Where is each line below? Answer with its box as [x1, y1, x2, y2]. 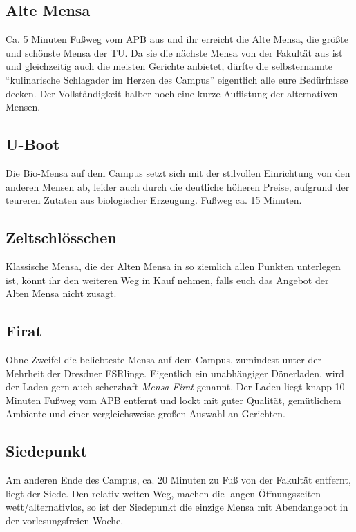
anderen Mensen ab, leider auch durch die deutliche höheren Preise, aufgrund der [6, 179, 350, 193]
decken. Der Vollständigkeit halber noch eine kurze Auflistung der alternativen [6, 86, 338, 100]
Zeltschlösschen [6, 227, 117, 248]
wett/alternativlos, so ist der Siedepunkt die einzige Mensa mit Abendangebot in [6, 500, 348, 514]
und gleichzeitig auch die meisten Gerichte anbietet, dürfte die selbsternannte [6, 59, 332, 73]
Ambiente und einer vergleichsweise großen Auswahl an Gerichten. [6, 406, 285, 421]
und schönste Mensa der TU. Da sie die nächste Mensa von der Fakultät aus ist [6, 45, 343, 59]
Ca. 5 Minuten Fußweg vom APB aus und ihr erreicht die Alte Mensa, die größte [6, 32, 348, 46]
